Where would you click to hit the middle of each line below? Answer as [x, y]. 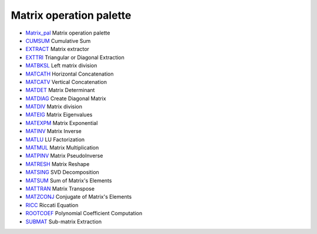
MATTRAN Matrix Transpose [60, 188]
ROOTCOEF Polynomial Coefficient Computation [84, 213]
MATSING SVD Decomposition [62, 172]
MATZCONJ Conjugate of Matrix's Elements [79, 197]
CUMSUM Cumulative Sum [58, 40]
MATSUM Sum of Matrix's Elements [69, 180]
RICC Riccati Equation [52, 205]
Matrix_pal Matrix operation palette [68, 33]
